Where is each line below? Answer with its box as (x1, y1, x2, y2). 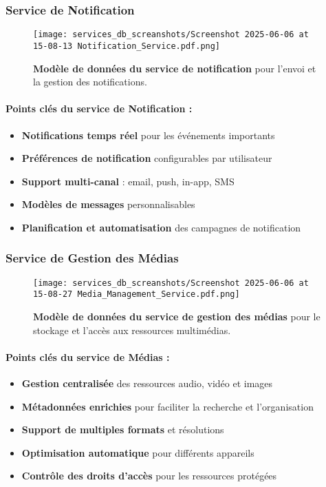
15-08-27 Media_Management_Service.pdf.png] (33, 289, 240, 300)
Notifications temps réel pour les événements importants (21, 127, 275, 142)
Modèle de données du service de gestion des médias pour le (33, 309, 320, 324)
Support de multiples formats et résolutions (21, 422, 224, 437)
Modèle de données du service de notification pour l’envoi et (33, 61, 316, 75)
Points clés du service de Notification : (6, 101, 193, 116)
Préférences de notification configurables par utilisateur (21, 151, 272, 165)
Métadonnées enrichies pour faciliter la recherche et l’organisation (21, 399, 314, 413)
